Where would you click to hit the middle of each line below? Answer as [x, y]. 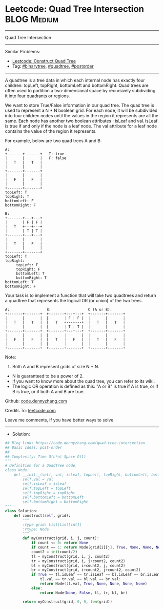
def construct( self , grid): [42, 515]
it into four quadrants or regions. [38, 96]
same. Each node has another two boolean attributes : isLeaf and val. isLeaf [81, 121]
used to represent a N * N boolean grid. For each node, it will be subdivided [81, 110]
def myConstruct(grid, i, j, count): [61, 538]
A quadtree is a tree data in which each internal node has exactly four [75, 80]
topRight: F [28, 269]
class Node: [17, 470]
